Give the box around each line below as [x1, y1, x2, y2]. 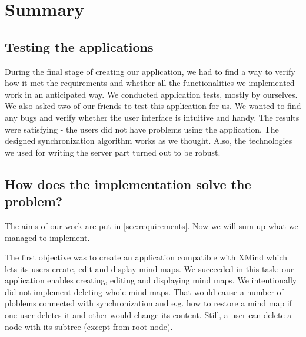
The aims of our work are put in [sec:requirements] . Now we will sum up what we [5, 219, 298, 232]
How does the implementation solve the [5, 174, 251, 193]
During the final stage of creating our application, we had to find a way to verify [5, 65, 295, 77]
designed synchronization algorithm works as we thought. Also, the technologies [5, 134, 292, 147]
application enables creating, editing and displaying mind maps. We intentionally [5, 274, 297, 286]
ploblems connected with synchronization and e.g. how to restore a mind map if [5, 297, 292, 309]
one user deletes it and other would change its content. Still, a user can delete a [5, 309, 292, 321]
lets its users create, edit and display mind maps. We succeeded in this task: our [5, 262, 294, 275]
